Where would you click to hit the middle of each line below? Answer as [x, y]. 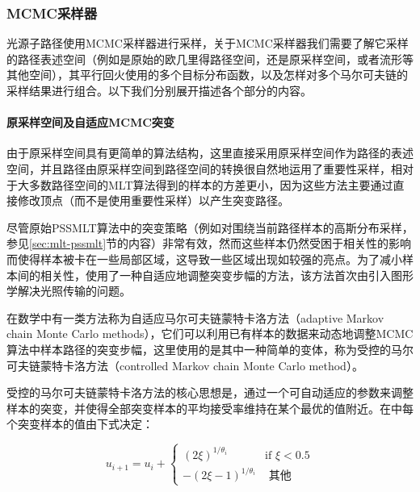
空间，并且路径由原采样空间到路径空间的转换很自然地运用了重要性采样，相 [204, 168]
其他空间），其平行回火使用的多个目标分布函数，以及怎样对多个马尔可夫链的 [207, 75]
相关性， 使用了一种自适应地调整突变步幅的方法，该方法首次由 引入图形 [227, 275]
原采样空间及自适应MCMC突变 [90, 122]
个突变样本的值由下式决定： [80, 424]
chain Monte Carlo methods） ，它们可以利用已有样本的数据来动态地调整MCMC [210, 334]
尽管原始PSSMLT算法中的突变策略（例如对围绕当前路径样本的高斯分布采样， [210, 227]
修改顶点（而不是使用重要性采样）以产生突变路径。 [153, 200]
